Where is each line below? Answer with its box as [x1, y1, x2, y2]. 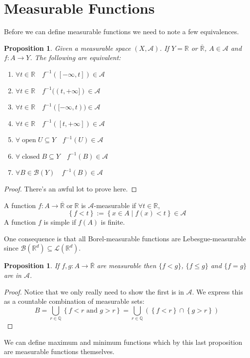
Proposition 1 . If [4, 260, 60, 271]
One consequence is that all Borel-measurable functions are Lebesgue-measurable [4, 233, 246, 243]
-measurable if [94, 200, 136, 210]
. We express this [192, 286, 243, 296]
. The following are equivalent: [30, 52, 121, 63]
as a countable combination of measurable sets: [4, 296, 145, 306]
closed [22, 153, 40, 160]
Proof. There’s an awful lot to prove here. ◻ [4, 184, 137, 194]
